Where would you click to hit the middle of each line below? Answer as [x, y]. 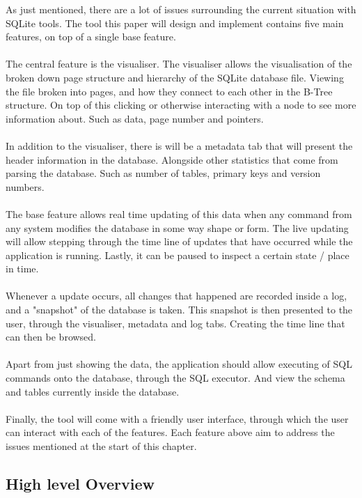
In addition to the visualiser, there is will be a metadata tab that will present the [179, 145]
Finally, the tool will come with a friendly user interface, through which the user [177, 418]
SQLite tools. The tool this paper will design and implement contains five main [175, 23]
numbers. [25, 186]
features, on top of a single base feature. [91, 37]
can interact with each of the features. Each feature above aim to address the [170, 432]
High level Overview [80, 483]
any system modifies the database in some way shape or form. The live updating [177, 227]
